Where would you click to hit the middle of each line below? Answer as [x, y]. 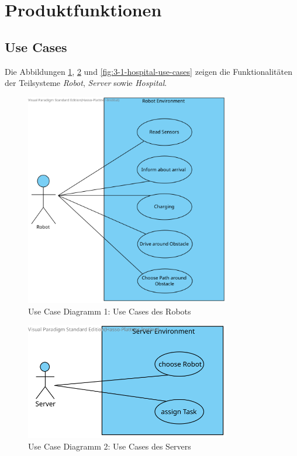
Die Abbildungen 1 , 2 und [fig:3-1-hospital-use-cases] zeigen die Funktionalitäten [148, 71]
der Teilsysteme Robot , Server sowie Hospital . [86, 83]
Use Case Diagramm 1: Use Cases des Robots [110, 311]
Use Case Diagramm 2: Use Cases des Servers [110, 446]
